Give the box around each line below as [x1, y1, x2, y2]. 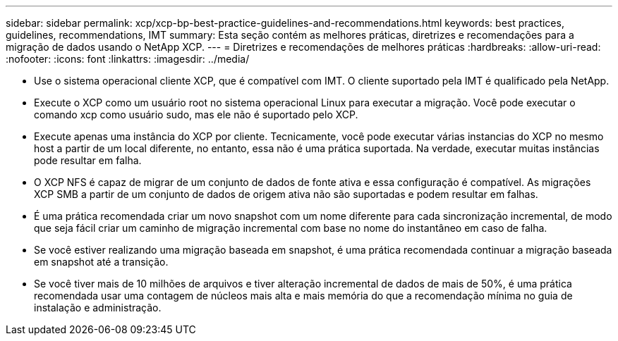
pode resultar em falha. [34, 154, 142, 166]
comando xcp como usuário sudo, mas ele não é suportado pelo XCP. [34, 108, 358, 120]
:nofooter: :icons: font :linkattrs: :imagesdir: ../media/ [6, 53, 250, 65]
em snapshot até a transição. [34, 256, 169, 268]
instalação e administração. [34, 302, 162, 314]
